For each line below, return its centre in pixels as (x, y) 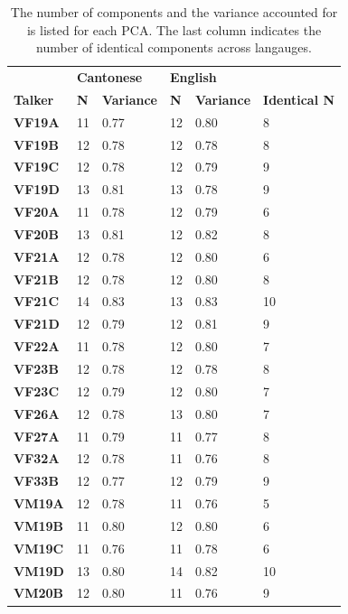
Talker (34, 99)
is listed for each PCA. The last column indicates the (174, 29)
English (193, 77)
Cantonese (109, 77)
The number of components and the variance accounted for (174, 12)
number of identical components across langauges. (174, 47)
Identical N (299, 99)
